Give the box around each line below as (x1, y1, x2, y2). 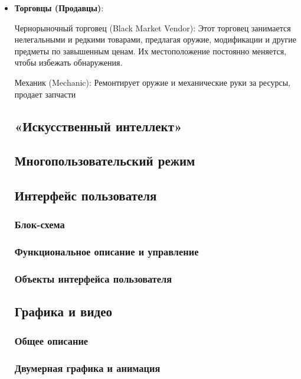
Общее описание (14, 333, 89, 348)
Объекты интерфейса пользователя (14, 271, 172, 286)
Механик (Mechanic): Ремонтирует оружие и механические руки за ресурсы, (14, 76, 290, 88)
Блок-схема (14, 217, 65, 232)
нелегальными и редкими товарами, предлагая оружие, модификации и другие (14, 33, 296, 46)
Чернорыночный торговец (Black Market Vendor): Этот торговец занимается (14, 21, 291, 34)
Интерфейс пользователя (14, 186, 157, 205)
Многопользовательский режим (14, 151, 195, 170)
